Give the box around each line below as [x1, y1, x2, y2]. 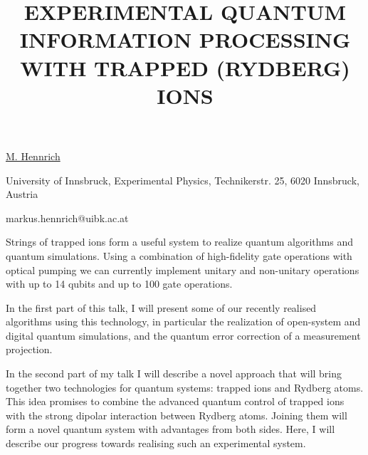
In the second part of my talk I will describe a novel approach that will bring [6, 366, 342, 381]
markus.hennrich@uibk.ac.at [6, 210, 129, 225]
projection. [6, 342, 53, 357]
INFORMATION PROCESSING [19, 25, 351, 54]
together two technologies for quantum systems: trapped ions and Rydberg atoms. [6, 380, 364, 394]
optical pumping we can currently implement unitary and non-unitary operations [6, 262, 359, 277]
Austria [6, 187, 38, 202]
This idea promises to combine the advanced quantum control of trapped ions [6, 394, 345, 409]
